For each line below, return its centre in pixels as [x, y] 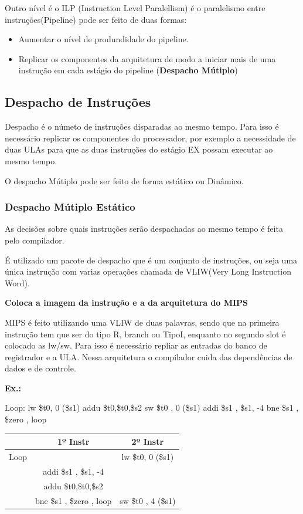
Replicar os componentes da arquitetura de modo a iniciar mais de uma [147, 58]
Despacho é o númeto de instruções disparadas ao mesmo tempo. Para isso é [142, 126]
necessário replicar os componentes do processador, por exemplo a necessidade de [150, 138]
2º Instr [148, 442]
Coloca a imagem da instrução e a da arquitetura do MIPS [127, 302]
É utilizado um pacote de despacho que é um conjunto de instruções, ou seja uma [151, 260]
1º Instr [73, 442]
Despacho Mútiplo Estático [70, 207]
